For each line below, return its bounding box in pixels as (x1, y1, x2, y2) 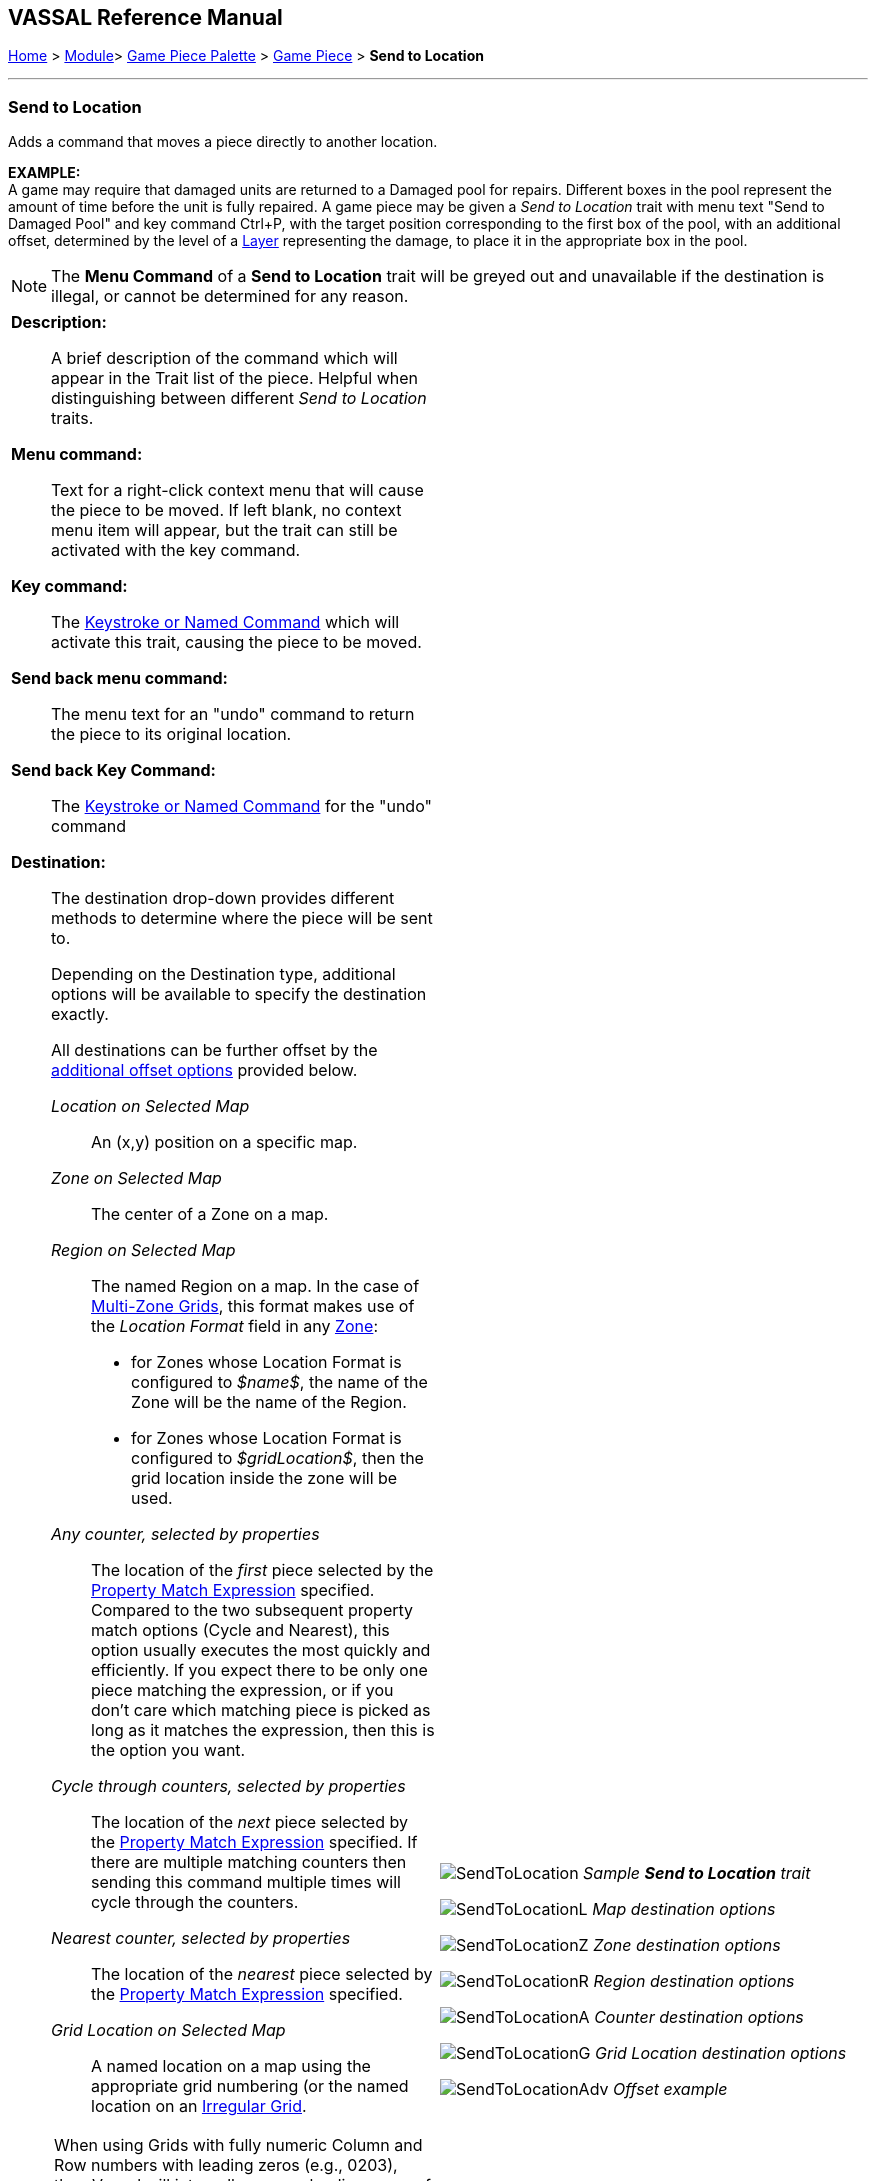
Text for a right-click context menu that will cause (51, 480, 424, 501)
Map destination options (592, 1899, 776, 1920)
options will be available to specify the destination (51, 984, 427, 1005)
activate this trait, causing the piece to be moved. (51, 632, 422, 653)
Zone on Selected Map (51, 1168, 222, 1189)
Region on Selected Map (51, 1240, 236, 1261)
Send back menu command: (11, 668, 228, 689)
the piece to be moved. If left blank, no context (51, 500, 402, 521)
